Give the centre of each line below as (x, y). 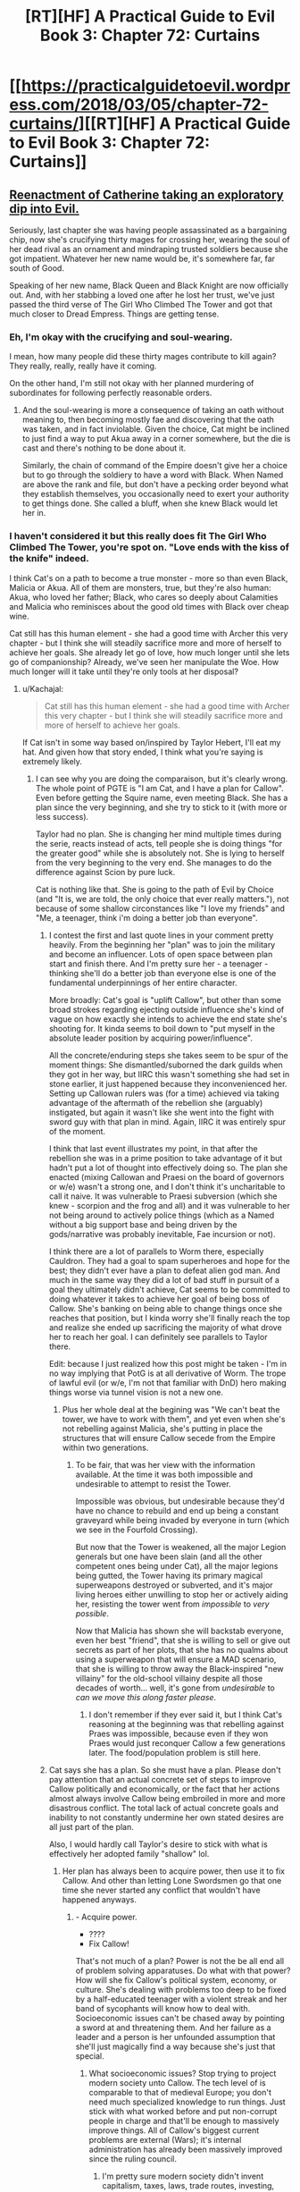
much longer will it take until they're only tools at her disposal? (124, 671)
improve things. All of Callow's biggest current (174, 2130)
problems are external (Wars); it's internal (165, 2139)
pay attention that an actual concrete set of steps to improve (160, 1779)
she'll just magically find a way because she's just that (175, 2046)
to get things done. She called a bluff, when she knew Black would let (150, 503)
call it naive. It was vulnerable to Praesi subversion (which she (163, 1196)
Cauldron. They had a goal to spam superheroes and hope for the (169, 1260)
